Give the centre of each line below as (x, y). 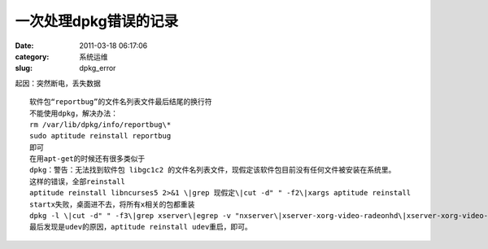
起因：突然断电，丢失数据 (58, 83)
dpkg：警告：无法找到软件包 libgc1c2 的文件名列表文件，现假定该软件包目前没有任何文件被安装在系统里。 (213, 170)
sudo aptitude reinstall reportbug (100, 136)
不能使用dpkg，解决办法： (74, 113)
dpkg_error (98, 68)
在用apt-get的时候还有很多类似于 (87, 159)
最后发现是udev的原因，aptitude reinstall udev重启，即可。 (141, 227)
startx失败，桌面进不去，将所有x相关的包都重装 (112, 204)
